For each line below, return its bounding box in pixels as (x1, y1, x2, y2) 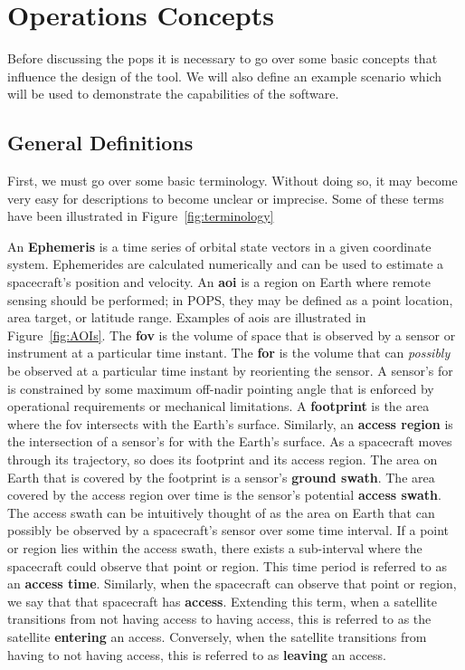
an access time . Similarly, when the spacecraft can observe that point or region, (7, 574, 457, 593)
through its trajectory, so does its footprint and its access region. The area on (7, 450, 438, 469)
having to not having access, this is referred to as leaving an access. (7, 645, 386, 664)
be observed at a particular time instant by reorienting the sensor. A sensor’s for (7, 361, 453, 380)
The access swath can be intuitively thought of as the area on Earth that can (7, 502, 435, 522)
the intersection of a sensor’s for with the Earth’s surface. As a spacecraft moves (7, 432, 452, 451)
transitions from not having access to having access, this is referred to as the (7, 609, 432, 628)
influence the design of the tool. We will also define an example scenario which (7, 66, 442, 85)
